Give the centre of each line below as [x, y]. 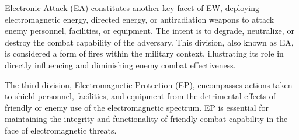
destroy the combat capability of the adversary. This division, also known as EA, [149, 42]
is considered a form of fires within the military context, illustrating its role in [144, 53]
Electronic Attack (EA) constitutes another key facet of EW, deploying [132, 8]
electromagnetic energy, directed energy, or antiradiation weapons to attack [140, 19]
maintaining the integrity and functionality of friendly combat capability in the [146, 119]
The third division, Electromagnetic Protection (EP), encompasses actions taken [149, 84]
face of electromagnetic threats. [61, 130]
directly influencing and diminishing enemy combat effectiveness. [120, 64]
